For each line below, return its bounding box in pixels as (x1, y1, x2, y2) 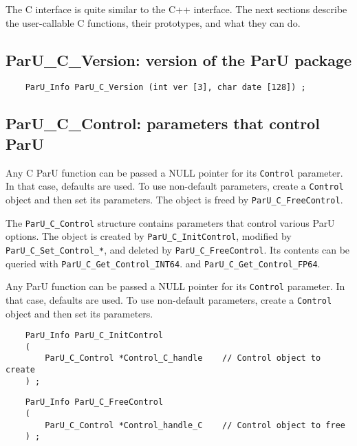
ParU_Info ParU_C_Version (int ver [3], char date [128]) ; (25, 82, 306, 93)
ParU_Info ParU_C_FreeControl (25, 397, 164, 408)
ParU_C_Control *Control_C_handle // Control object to (45, 353, 321, 364)
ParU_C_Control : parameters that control (6, 113, 320, 134)
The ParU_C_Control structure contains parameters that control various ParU (6, 215, 335, 230)
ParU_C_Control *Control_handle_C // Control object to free (45, 420, 345, 430)
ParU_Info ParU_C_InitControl (25, 331, 164, 341)
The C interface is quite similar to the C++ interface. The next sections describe (6, 2, 347, 16)
